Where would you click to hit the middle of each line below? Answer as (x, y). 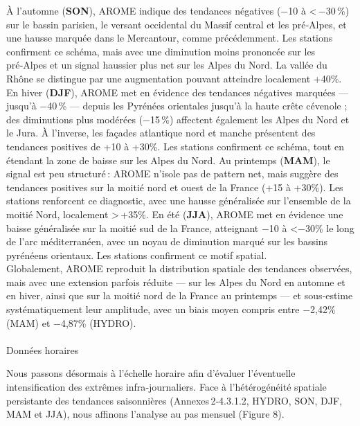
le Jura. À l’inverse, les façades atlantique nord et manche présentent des (161, 133)
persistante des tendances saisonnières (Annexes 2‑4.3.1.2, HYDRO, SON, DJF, (174, 400)
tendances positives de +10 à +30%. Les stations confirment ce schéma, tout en (175, 146)
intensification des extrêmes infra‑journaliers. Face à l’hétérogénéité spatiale (166, 387)
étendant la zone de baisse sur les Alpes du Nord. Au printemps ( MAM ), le (168, 160)
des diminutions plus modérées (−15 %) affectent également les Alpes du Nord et (178, 119)
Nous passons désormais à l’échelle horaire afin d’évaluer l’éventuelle (151, 373)
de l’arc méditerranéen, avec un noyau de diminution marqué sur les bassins (167, 241)
